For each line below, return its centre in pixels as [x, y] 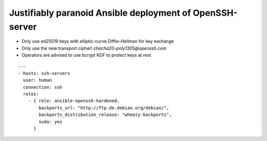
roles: [31, 94]
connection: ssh [43, 87]
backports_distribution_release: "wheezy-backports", [105, 115]
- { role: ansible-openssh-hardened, [74, 101]
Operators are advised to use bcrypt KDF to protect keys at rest [86, 55]
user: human [37, 80]
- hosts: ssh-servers [44, 73]
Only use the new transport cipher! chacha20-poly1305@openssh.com [94, 48]
